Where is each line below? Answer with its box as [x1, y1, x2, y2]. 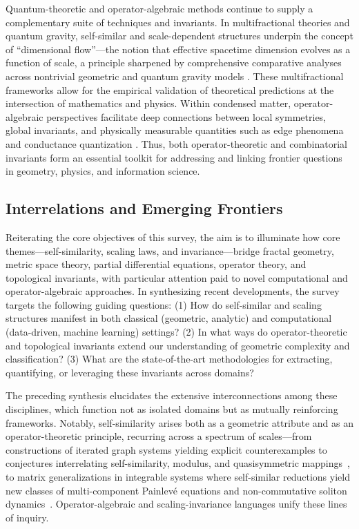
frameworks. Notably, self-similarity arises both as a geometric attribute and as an [6, 415, 353, 430]
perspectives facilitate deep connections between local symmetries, [46, 109, 327, 124]
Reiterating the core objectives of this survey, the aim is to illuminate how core [6, 229, 340, 244]
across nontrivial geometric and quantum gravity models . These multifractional [6, 68, 344, 83]
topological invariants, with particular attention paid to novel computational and [6, 270, 348, 285]
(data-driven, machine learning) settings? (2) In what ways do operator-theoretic [6, 325, 347, 339]
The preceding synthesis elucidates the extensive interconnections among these [6, 388, 338, 403]
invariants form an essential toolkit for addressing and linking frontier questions [6, 150, 342, 164]
